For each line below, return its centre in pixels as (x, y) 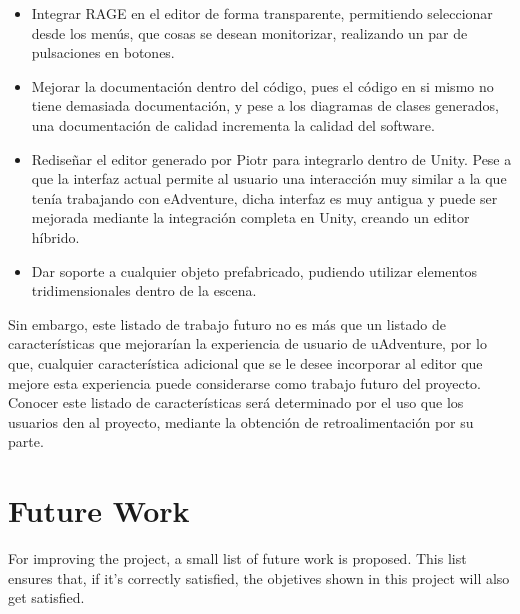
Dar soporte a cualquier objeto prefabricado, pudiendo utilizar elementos (254, 270)
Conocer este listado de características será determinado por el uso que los (236, 402)
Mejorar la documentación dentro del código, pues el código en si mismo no (262, 85)
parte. (26, 441)
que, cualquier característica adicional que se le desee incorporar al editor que (245, 362)
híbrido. (55, 236)
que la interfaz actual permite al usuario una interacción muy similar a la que (269, 178)
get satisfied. (46, 597)
